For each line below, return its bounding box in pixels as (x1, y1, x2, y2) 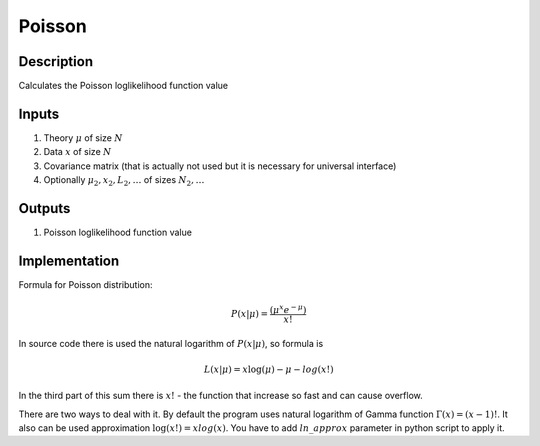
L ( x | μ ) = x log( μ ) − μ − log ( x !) (203, 363, 334, 375)
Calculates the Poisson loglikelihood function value (18, 80, 229, 92)
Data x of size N (43, 146, 112, 158)
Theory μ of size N (43, 131, 123, 144)
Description (18, 53, 94, 70)
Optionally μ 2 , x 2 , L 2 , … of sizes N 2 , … (43, 174, 205, 188)
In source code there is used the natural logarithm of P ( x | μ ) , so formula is (18, 337, 324, 349)
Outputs (18, 200, 71, 217)
